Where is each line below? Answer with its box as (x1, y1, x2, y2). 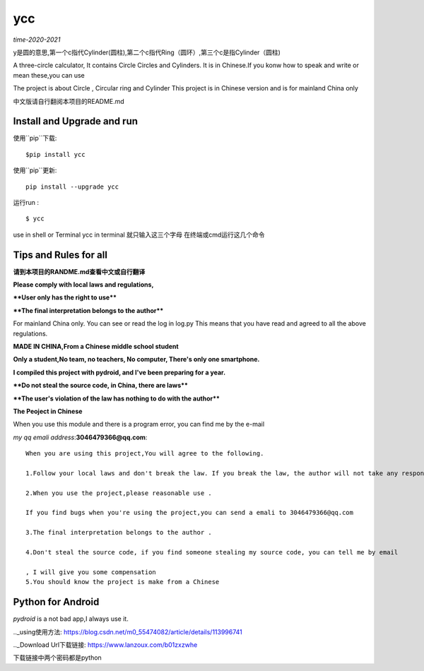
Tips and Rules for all (13, 249, 107, 261)
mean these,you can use (13, 71, 85, 79)
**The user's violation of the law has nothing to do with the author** (13, 394, 220, 403)
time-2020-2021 (13, 35, 61, 44)
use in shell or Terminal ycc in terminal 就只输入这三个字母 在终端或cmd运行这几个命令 (13, 230, 265, 239)
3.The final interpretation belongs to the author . (25, 528, 212, 537)
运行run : (13, 198, 39, 206)
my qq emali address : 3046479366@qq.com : (13, 433, 148, 441)
